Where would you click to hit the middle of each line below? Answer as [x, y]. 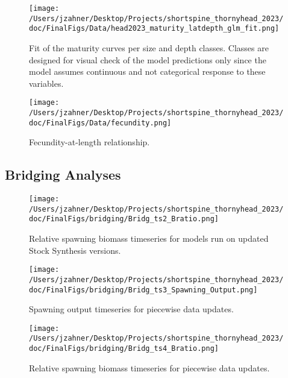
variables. [46, 83]
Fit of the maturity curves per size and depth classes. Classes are [149, 47]
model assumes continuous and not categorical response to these [147, 71]
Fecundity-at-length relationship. [89, 142]
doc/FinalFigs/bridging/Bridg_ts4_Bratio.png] [124, 349]
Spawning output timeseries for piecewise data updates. [131, 309]
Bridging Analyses [63, 175]
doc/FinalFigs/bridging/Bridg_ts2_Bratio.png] [124, 219]
